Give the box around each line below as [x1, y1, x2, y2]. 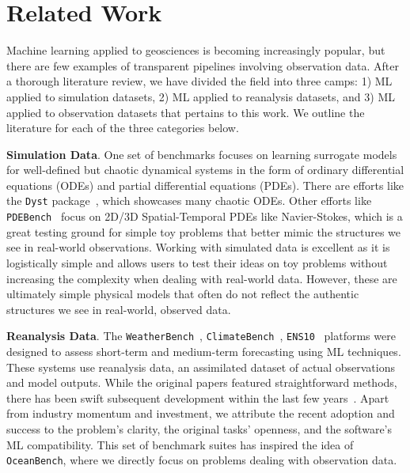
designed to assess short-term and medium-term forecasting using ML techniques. [6, 343, 401, 359]
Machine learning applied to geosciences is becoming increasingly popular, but [6, 42, 385, 59]
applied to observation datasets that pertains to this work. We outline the [6, 104, 365, 120]
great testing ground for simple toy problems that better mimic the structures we [6, 223, 401, 240]
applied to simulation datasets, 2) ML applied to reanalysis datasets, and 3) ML [6, 88, 395, 104]
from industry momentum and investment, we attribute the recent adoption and [6, 405, 395, 422]
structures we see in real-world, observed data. [6, 301, 231, 317]
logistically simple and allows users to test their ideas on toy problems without [6, 254, 388, 271]
